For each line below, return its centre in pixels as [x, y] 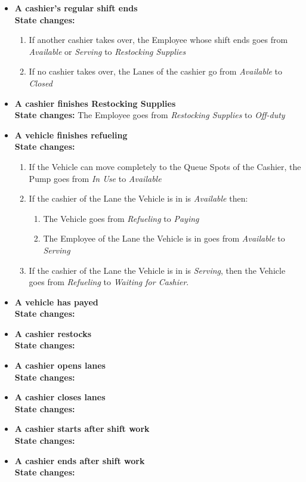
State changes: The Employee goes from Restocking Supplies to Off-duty [150, 115]
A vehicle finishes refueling [71, 135]
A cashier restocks [53, 333]
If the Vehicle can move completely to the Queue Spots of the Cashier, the [165, 166]
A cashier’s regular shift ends [76, 8]
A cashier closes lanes [60, 397]
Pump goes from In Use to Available [95, 178]
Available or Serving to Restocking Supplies [107, 51]
